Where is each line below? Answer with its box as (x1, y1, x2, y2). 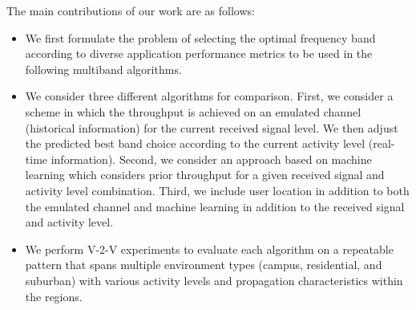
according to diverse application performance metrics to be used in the (25, 45, 373, 62)
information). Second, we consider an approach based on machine (50, 150, 372, 167)
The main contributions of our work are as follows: (6, 2, 255, 18)
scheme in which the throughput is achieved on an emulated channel (25, 103, 361, 120)
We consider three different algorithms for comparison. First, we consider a (25, 88, 394, 104)
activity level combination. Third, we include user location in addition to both (25, 182, 410, 198)
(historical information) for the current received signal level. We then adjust (25, 119, 398, 136)
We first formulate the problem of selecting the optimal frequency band (25, 29, 376, 46)
